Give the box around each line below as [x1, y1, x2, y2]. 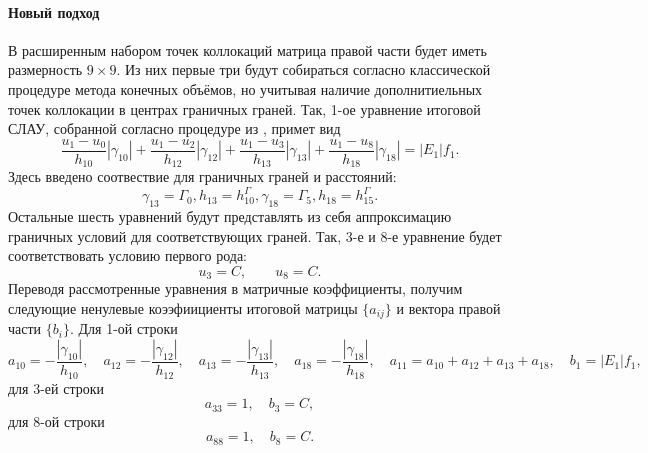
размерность [8, 59, 83, 80]
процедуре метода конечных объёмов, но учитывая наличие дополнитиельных [8, 78, 483, 99]
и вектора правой [396, 298, 501, 318]
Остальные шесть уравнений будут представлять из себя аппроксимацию [8, 206, 452, 227]
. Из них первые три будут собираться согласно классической [116, 59, 491, 80]
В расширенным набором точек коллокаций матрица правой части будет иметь [8, 39, 487, 60]
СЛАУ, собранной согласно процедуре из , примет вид [8, 118, 341, 139]
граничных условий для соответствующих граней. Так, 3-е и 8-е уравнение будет [8, 225, 502, 246]
